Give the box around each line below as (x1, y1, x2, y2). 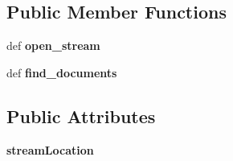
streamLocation (6, 141, 94, 158)
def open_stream (6, 37, 100, 54)
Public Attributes (6, 103, 156, 128)
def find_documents (6, 64, 117, 80)
